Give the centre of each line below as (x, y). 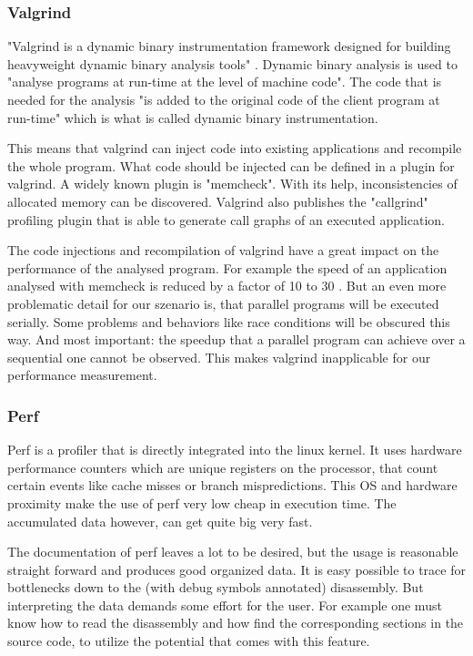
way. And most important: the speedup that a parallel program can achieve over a (236, 339)
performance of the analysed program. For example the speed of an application (227, 267)
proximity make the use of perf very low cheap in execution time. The (202, 502)
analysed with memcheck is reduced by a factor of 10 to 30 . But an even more (227, 286)
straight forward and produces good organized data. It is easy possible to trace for (236, 569)
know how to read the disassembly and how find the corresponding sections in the (236, 623)
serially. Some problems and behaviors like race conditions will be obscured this (229, 321)
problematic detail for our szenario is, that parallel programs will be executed (223, 303)
